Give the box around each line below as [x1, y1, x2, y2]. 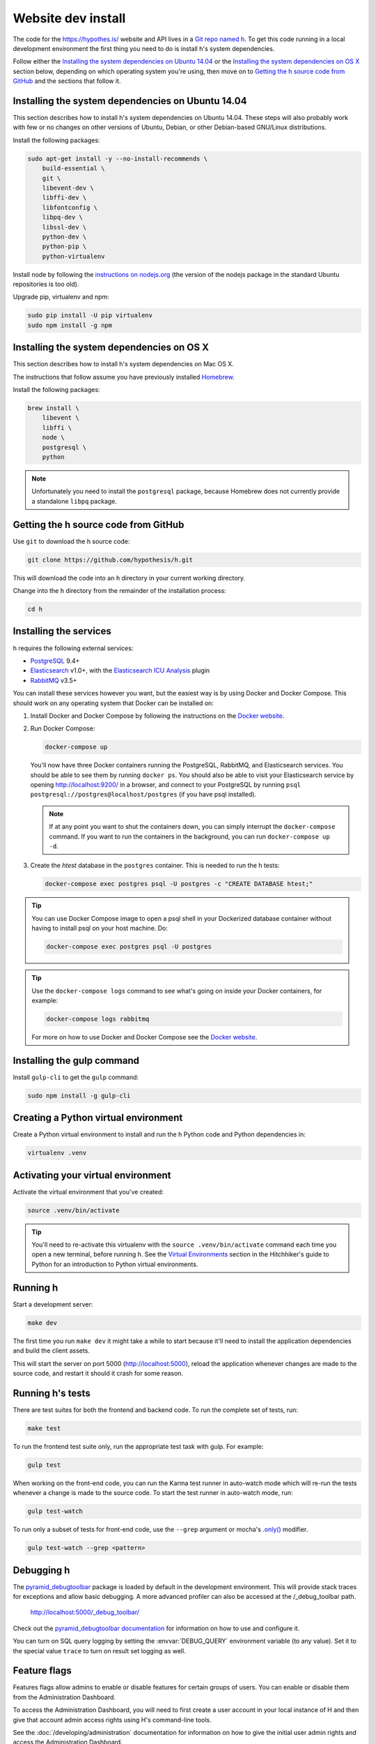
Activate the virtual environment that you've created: [13, 1187, 164, 1196]
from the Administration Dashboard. [13, 1692, 116, 1701]
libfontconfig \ [42, 203, 97, 211]
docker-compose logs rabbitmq [46, 1015, 150, 1023]
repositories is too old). [13, 280, 79, 289]
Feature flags [13, 1664, 72, 1677]
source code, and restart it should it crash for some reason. [13, 1369, 184, 1377]
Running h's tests [13, 1387, 91, 1399]
